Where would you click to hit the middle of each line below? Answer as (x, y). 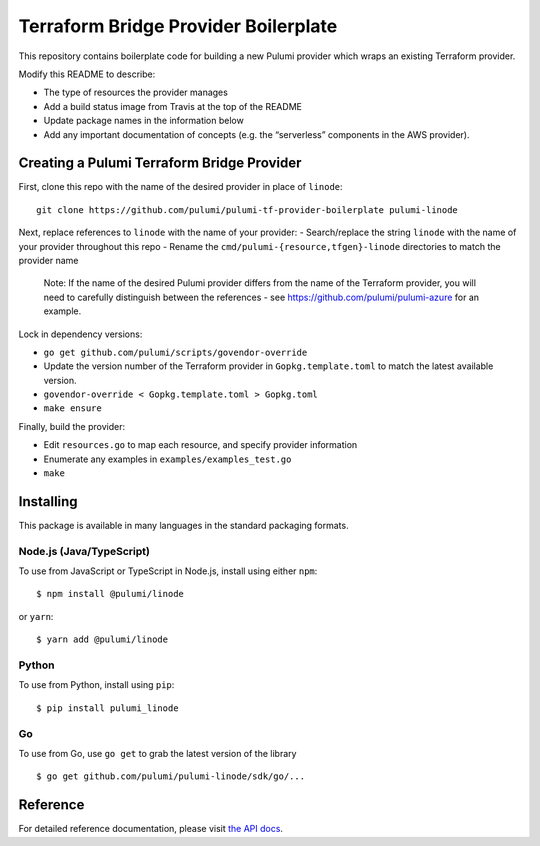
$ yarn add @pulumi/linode (102, 639)
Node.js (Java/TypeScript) (84, 551)
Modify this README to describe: (87, 74)
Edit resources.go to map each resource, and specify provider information (200, 445)
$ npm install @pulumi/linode (110, 594)
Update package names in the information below (143, 121)
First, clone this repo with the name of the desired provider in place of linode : (181, 187)
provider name (48, 260)
